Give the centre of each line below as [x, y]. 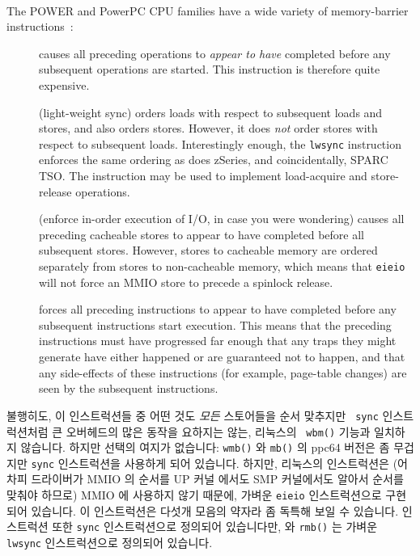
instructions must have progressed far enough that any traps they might [218, 341]
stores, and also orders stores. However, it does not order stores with [208, 128]
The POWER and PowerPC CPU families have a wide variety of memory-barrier [208, 10]
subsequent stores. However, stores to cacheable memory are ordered [208, 250]
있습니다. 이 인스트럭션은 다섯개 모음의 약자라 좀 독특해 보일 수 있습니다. [215, 510]
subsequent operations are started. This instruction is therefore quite [210, 69]
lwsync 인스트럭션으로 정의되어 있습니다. [110, 542]
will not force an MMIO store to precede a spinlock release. [186, 282]
